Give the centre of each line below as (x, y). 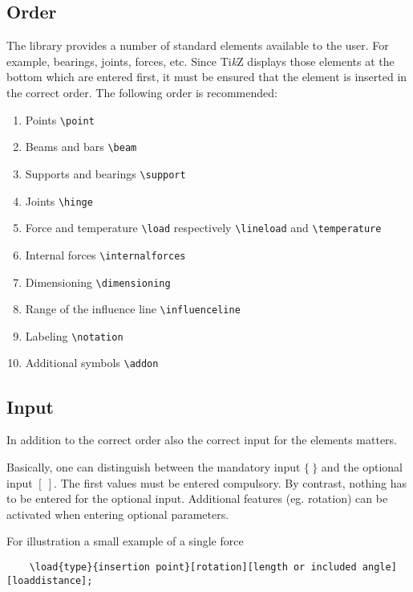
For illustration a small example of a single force (125, 541)
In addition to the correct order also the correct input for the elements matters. (202, 440)
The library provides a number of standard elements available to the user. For (198, 45)
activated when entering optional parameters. (118, 514)
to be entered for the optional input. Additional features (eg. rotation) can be (197, 498)
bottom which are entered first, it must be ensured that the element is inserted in (207, 77)
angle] (379, 567)
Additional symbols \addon (92, 363)
